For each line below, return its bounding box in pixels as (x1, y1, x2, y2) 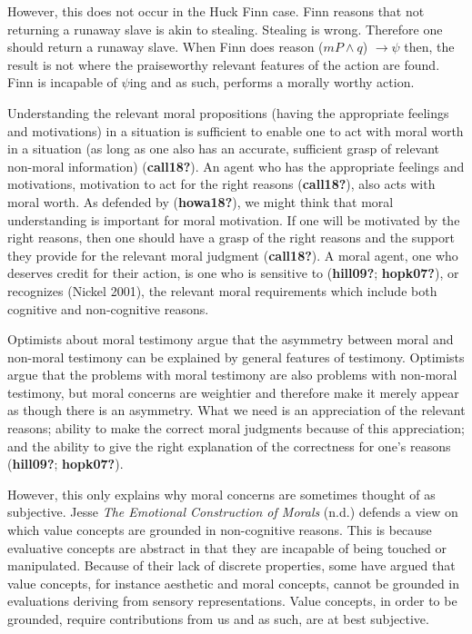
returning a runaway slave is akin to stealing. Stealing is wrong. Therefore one (7, 19, 443, 38)
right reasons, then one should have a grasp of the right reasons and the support (7, 228, 455, 247)
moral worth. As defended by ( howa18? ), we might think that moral (7, 192, 394, 211)
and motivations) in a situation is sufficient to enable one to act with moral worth (7, 121, 464, 140)
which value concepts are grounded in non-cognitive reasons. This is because (7, 520, 432, 540)
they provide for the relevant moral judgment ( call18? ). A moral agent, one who (7, 245, 458, 264)
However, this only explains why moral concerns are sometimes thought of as (7, 484, 436, 503)
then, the (404, 37, 455, 56)
